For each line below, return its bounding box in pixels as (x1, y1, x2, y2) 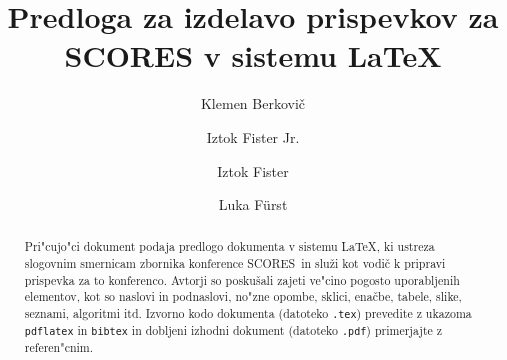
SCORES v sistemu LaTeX (64, 35, 442, 76)
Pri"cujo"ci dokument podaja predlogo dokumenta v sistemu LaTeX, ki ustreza (24, 238, 435, 255)
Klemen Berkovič (200, 93, 306, 114)
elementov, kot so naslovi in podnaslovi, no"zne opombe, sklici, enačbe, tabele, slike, (24, 288, 462, 305)
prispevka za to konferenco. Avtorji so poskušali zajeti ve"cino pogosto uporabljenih (24, 271, 460, 288)
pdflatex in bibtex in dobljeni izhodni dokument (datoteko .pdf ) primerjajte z (24, 322, 443, 339)
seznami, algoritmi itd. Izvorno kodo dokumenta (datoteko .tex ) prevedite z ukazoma (24, 305, 472, 322)
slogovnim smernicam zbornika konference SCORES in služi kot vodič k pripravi (24, 255, 446, 272)
